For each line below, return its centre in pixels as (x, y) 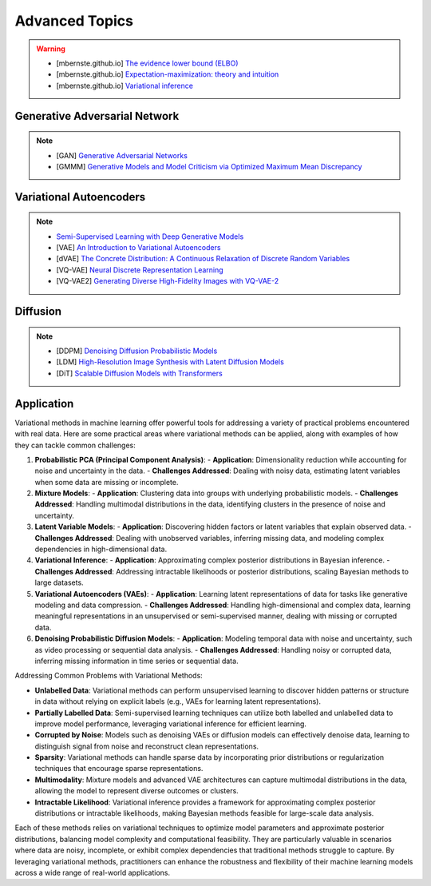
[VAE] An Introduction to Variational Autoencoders (138, 248)
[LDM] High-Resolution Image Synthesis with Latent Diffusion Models (170, 362)
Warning (51, 49)
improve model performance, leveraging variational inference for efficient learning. (171, 724)
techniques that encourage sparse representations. (119, 769)
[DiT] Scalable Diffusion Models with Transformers (139, 373)
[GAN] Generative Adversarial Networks (122, 155)
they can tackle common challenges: (75, 445)
